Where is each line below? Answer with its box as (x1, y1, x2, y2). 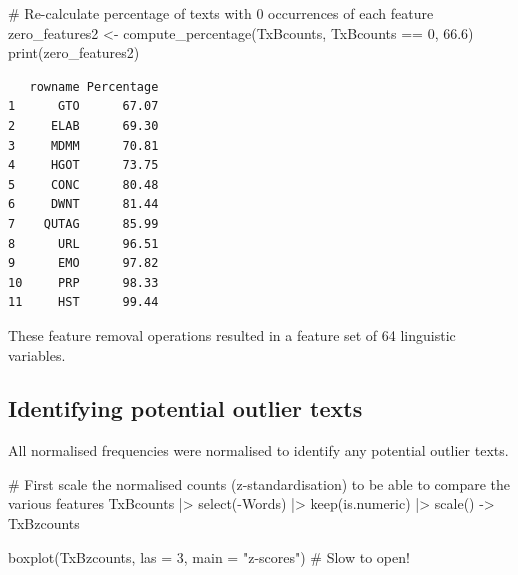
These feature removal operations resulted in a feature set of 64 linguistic (8, 324, 456, 345)
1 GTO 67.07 (8, 99, 159, 114)
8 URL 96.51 (8, 236, 159, 251)
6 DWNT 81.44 (8, 197, 159, 212)
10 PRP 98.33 (8, 275, 159, 290)
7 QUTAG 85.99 (8, 216, 159, 231)
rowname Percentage (29, 79, 159, 94)
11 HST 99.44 (8, 295, 159, 310)
